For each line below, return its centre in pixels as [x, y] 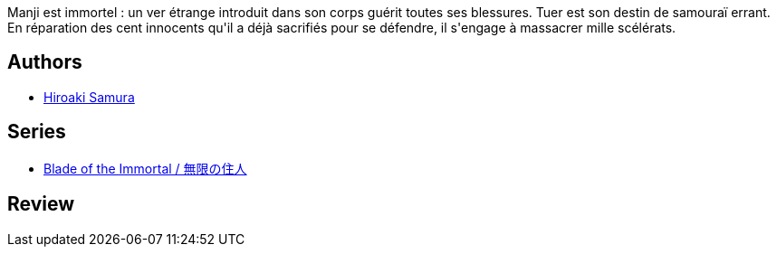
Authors [45, 62]
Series [37, 132]
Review [41, 204]
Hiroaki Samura [89, 97]
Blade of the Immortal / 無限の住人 [145, 168]
